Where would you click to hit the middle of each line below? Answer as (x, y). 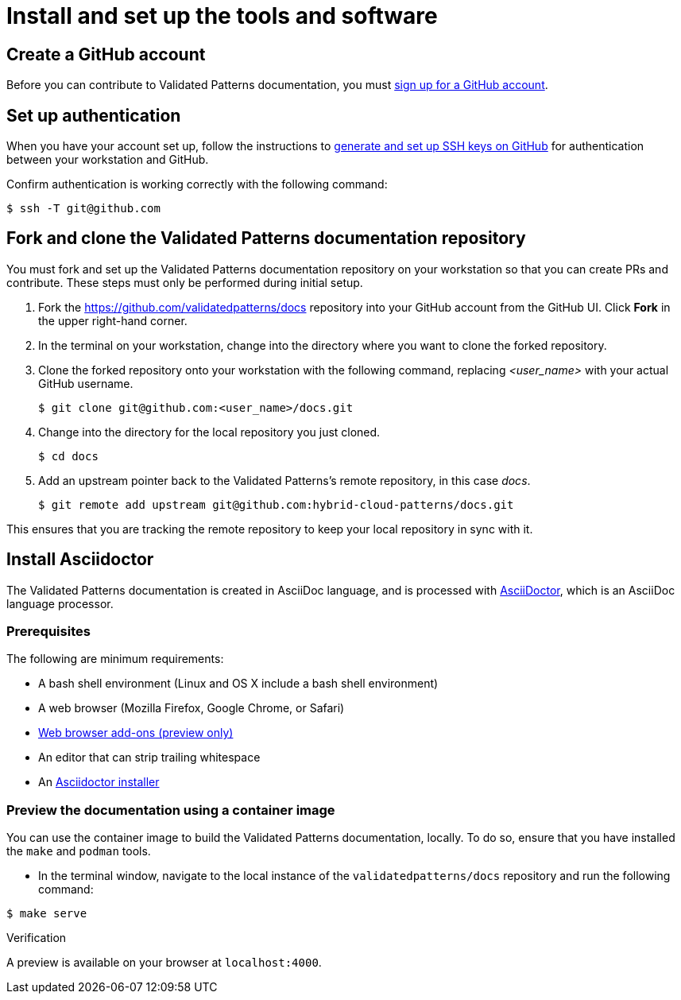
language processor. (60, 603)
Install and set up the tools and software (222, 16)
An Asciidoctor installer (99, 782)
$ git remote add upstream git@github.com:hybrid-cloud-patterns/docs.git (276, 504)
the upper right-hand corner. (113, 320)
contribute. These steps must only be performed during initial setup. (185, 282)
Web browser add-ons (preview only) (136, 733)
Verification (37, 938)
